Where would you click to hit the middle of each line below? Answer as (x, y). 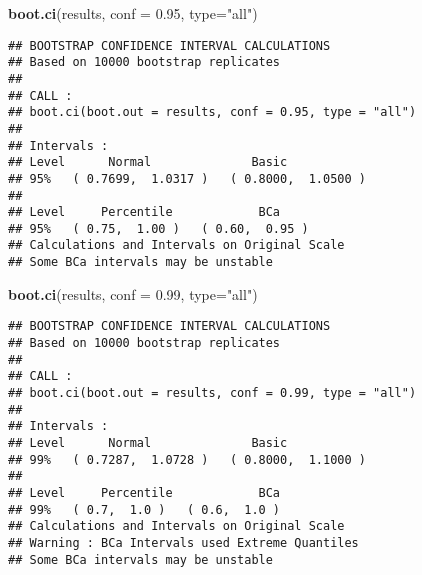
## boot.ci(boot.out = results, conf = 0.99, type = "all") (212, 393)
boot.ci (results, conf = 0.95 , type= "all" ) (133, 13)
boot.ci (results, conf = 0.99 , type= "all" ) (133, 293)
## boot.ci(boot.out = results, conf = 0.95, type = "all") (212, 112)
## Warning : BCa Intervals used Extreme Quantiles (183, 542)
